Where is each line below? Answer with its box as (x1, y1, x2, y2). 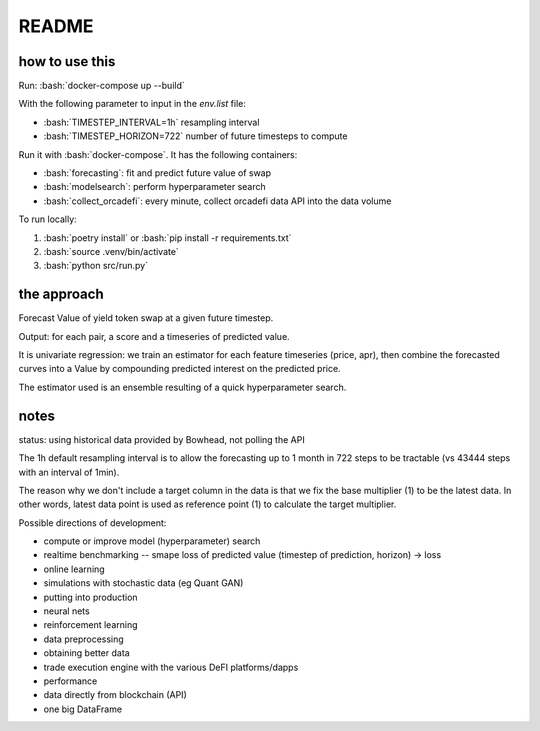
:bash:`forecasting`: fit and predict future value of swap (43, 167, 272, 179)
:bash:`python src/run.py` (43, 260, 149, 272)
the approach (18, 286, 104, 303)
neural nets (43, 605, 90, 617)
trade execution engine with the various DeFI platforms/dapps (43, 661, 299, 673)
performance (43, 675, 98, 687)
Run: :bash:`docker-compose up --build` (18, 80, 185, 92)
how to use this (18, 53, 116, 70)
